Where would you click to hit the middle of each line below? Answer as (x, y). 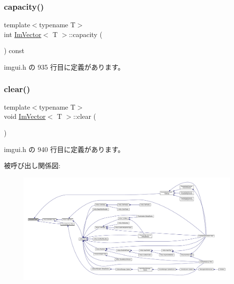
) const (14, 50)
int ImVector (23, 34)
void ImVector (25, 116)
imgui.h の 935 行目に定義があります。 (64, 67)
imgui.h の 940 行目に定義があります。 (64, 149)
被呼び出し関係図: (32, 165)
